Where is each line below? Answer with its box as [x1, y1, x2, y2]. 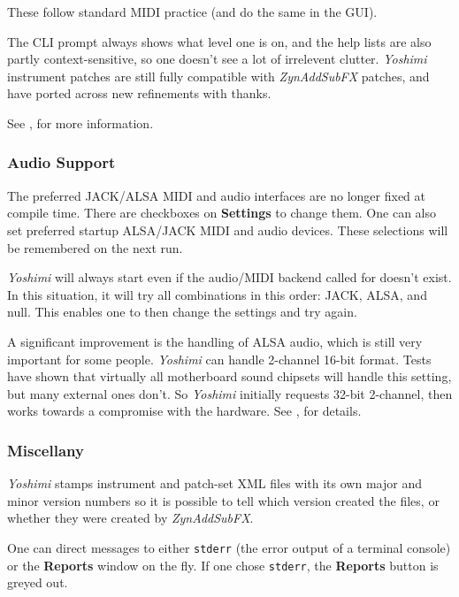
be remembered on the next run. [7, 238, 183, 256]
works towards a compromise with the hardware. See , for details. [7, 402, 362, 420]
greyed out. [7, 573, 68, 592]
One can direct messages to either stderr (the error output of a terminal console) [7, 538, 451, 556]
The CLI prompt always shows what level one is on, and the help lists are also [7, 32, 432, 50]
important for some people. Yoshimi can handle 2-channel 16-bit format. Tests [7, 349, 432, 368]
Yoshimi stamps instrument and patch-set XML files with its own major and [7, 474, 422, 493]
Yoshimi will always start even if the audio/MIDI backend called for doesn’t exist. [7, 268, 452, 287]
